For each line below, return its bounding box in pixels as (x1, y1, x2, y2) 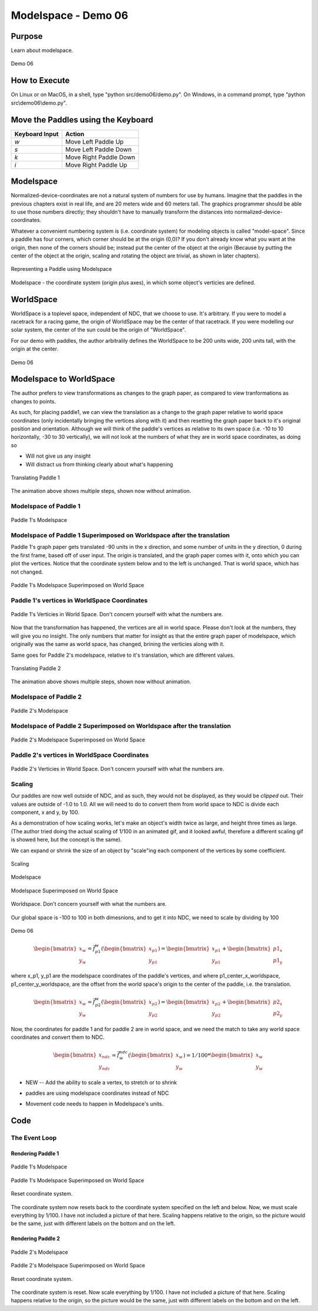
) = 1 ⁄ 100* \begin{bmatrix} (183, 1052, 254, 1058)
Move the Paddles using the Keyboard (11, 115, 154, 125)
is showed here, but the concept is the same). (11, 836, 122, 843)
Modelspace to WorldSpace (11, 374, 115, 384)
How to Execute (11, 75, 70, 85)
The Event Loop (11, 1134, 57, 1142)
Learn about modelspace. (11, 47, 74, 54)
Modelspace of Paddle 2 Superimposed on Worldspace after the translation (11, 722, 231, 730)
